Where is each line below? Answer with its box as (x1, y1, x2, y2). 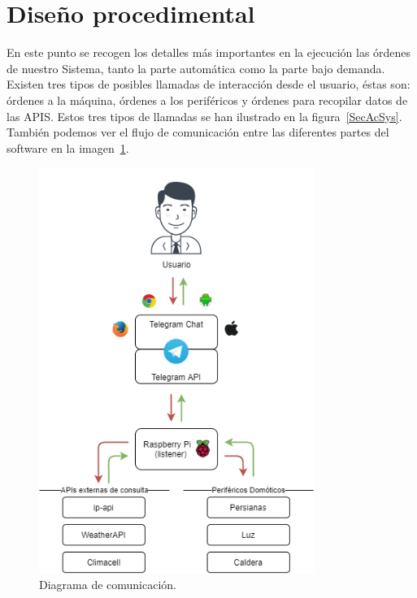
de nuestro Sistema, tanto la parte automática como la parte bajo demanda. (7, 59, 385, 76)
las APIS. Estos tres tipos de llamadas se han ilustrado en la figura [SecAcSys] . (7, 107, 402, 124)
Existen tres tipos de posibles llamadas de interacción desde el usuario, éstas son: (7, 76, 410, 93)
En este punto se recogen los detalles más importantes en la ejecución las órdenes (7, 44, 411, 61)
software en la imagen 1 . (7, 139, 129, 156)
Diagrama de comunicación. (39, 576, 177, 593)
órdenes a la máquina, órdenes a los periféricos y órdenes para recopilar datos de (7, 91, 408, 108)
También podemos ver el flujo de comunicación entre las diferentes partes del (7, 123, 389, 141)
